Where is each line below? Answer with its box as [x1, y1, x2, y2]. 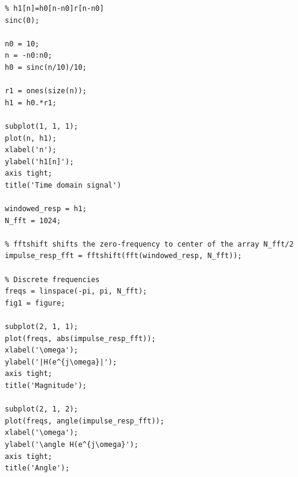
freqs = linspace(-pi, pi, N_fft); [5, 287, 147, 296]
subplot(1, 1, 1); [5, 122, 78, 131]
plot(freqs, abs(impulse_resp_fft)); [5, 334, 156, 343]
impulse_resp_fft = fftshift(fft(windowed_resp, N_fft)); [5, 251, 242, 260]
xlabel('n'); [5, 146, 57, 155]
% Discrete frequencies [5, 275, 100, 284]
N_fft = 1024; [5, 216, 61, 225]
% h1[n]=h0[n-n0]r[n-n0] [5, 4, 104, 13]
